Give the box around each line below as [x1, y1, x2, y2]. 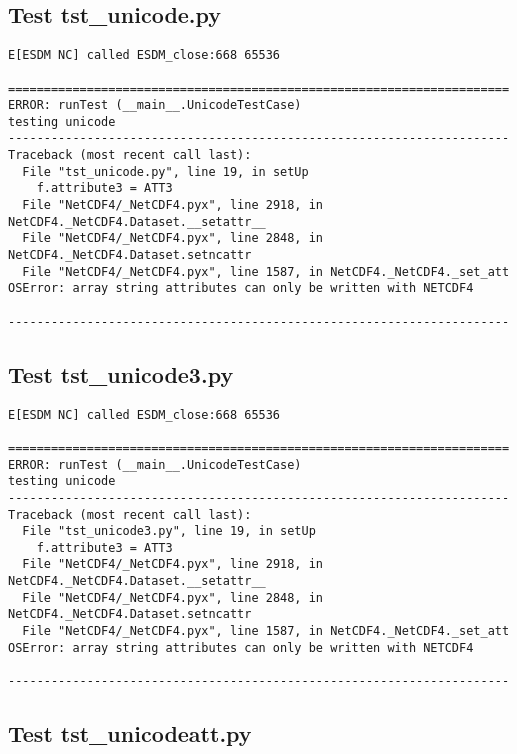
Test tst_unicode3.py [8, 358, 234, 389]
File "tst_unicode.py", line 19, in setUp [22, 164, 309, 179]
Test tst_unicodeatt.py [8, 718, 252, 749]
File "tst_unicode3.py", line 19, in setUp [22, 524, 316, 539]
